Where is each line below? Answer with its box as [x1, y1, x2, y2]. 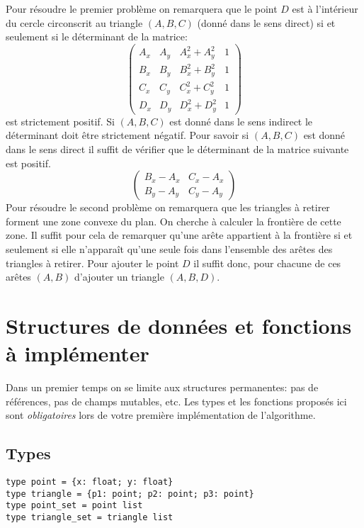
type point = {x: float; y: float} [6, 477, 174, 488]
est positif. [6, 155, 51, 170]
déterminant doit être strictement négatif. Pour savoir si [6, 128, 249, 142]
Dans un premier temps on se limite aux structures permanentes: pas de [6, 380, 319, 395]
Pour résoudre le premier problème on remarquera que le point [6, 1, 278, 16]
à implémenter [6, 339, 149, 368]
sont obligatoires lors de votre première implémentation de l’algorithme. [6, 408, 316, 422]
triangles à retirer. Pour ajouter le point [6, 255, 179, 270]
